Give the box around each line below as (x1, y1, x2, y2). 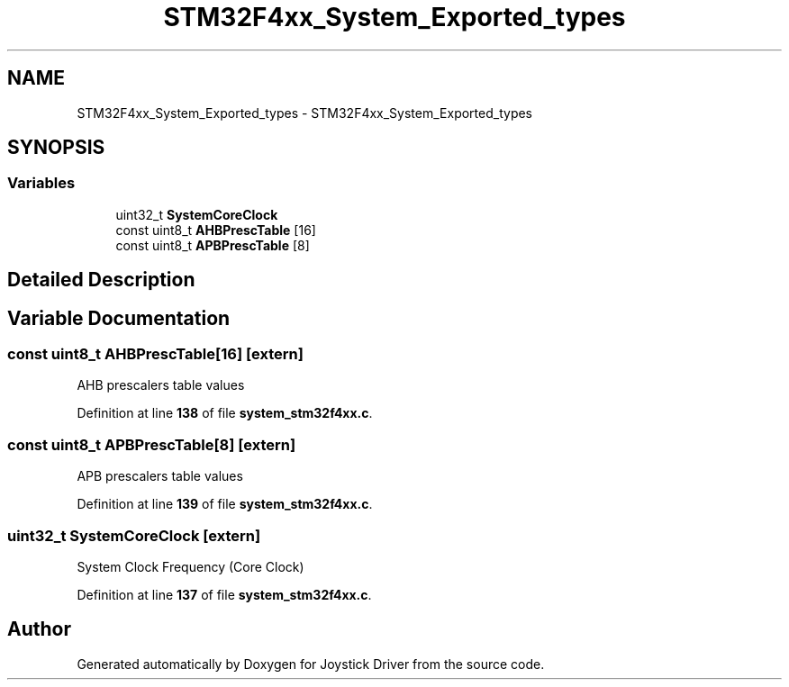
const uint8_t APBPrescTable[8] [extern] (7, 435, 296, 454)
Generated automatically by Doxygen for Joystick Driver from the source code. (77, 655, 545, 672)
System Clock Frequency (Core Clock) (77, 558, 304, 574)
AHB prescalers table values (77, 377, 245, 393)
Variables (7, 174, 76, 193)
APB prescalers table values (77, 468, 243, 484)
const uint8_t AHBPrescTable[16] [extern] (7, 345, 304, 364)
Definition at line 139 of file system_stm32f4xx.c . (77, 496, 373, 512)
